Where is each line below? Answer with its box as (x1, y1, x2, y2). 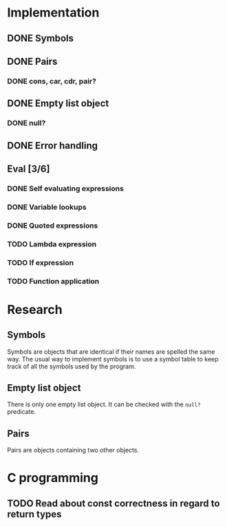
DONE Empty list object (7, 98, 109, 110)
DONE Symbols (7, 32, 74, 44)
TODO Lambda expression (7, 239, 97, 249)
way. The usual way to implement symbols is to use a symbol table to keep (7, 355, 219, 363)
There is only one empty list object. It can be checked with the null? (7, 400, 201, 408)
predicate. (7, 408, 36, 416)
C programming (7, 470, 98, 486)
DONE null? (7, 119, 46, 128)
